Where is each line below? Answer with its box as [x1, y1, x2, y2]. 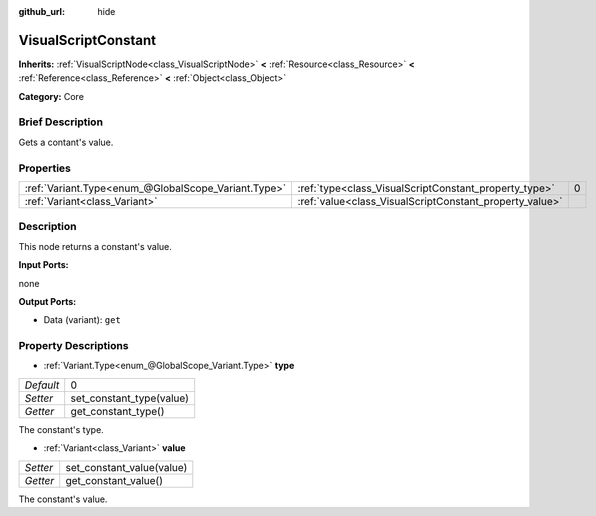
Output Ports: [18, 295, 77, 307]
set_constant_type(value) [70, 391, 190, 405]
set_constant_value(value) [65, 460, 188, 474]
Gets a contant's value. [18, 136, 114, 148]
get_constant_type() [70, 404, 165, 418]
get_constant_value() [65, 473, 164, 487]
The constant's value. [18, 493, 108, 505]
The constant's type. [18, 423, 104, 435]
